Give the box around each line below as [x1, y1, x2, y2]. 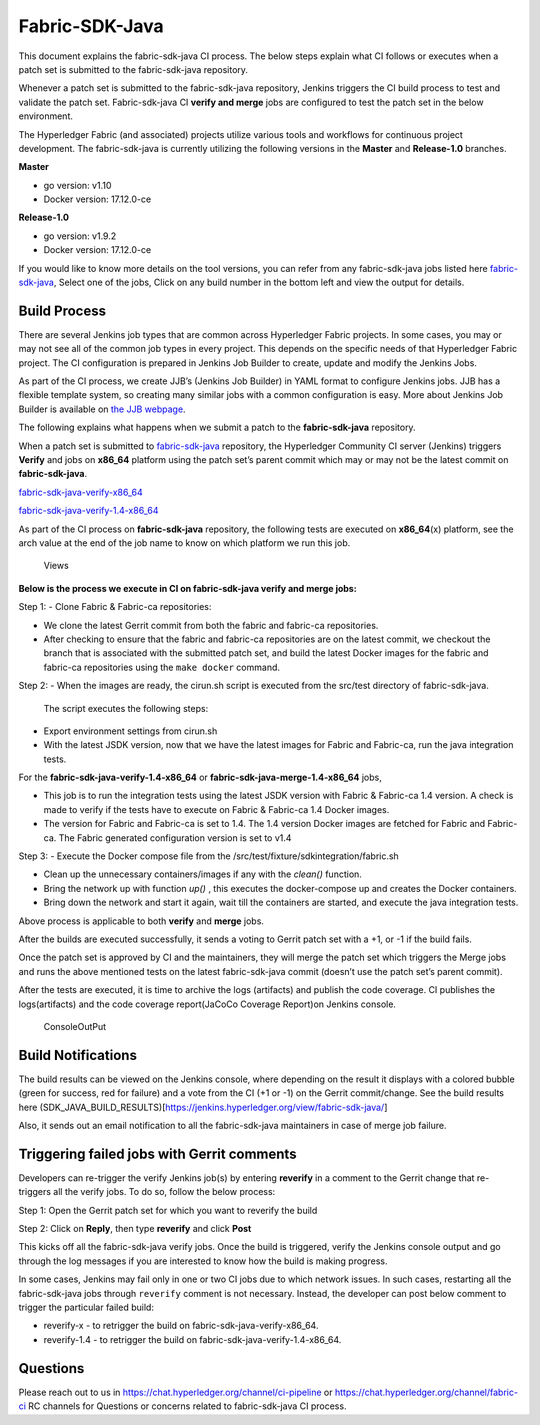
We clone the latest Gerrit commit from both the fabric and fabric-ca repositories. [43, 619, 379, 631]
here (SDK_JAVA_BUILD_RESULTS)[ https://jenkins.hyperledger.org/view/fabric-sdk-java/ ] [18, 1101, 388, 1113]
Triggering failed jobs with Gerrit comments [18, 1145, 297, 1162]
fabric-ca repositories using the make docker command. [43, 661, 280, 673]
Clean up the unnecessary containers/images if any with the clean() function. [43, 868, 362, 880]
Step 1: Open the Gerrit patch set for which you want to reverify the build [18, 1204, 318, 1216]
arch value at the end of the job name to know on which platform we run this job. [18, 537, 351, 549]
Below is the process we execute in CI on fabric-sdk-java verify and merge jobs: [18, 582, 357, 594]
